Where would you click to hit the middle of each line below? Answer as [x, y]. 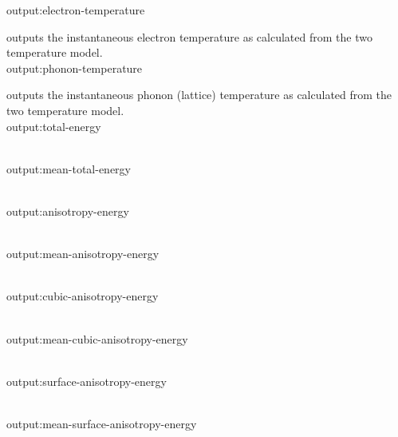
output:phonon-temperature [75, 68]
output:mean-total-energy [69, 168]
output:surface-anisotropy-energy [87, 381]
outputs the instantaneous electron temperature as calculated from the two [189, 36]
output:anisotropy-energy [68, 211]
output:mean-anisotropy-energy [83, 254]
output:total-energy [54, 126]
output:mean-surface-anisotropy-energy [102, 423]
